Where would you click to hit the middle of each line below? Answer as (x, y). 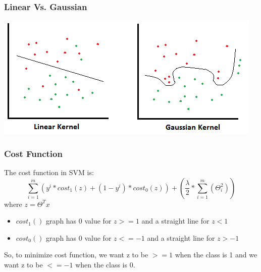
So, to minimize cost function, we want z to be (76, 255)
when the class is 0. (105, 264)
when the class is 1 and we (216, 255)
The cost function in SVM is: (49, 172)
